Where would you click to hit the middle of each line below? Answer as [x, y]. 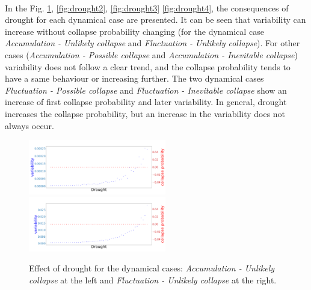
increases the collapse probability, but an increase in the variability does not [145, 113]
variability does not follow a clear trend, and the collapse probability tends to [148, 66]
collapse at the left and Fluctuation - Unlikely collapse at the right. [153, 280]
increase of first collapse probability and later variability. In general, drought [146, 102]
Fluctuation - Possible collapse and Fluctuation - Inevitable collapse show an [146, 90]
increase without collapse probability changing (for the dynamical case [134, 31]
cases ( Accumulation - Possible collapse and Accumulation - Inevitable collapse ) [151, 54]
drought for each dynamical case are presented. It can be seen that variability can [155, 20]
